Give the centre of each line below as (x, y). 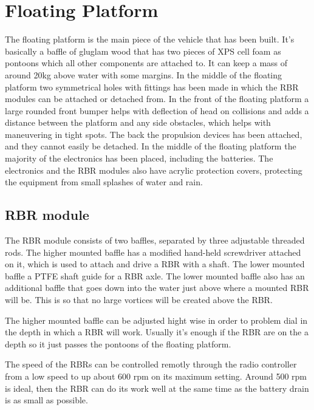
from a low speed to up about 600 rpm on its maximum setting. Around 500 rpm (156, 376)
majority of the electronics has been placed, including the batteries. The (139, 158)
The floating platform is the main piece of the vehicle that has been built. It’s (150, 39)
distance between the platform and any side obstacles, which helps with (138, 122)
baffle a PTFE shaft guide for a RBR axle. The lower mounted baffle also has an (155, 275)
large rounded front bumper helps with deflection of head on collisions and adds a (157, 110)
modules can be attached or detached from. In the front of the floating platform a (157, 99)
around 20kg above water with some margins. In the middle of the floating (144, 74)
